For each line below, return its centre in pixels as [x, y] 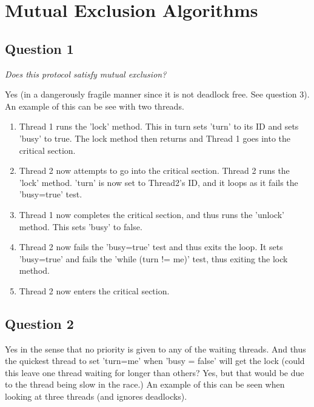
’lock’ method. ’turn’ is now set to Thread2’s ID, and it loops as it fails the [159, 182]
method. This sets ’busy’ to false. [81, 226]
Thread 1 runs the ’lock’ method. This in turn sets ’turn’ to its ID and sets [159, 126]
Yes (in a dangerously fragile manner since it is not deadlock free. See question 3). [157, 94]
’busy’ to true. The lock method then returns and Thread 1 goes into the [155, 138]
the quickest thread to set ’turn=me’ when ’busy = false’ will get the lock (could [155, 361]
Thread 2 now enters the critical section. [94, 290]
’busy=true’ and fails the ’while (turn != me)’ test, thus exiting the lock [153, 258]
